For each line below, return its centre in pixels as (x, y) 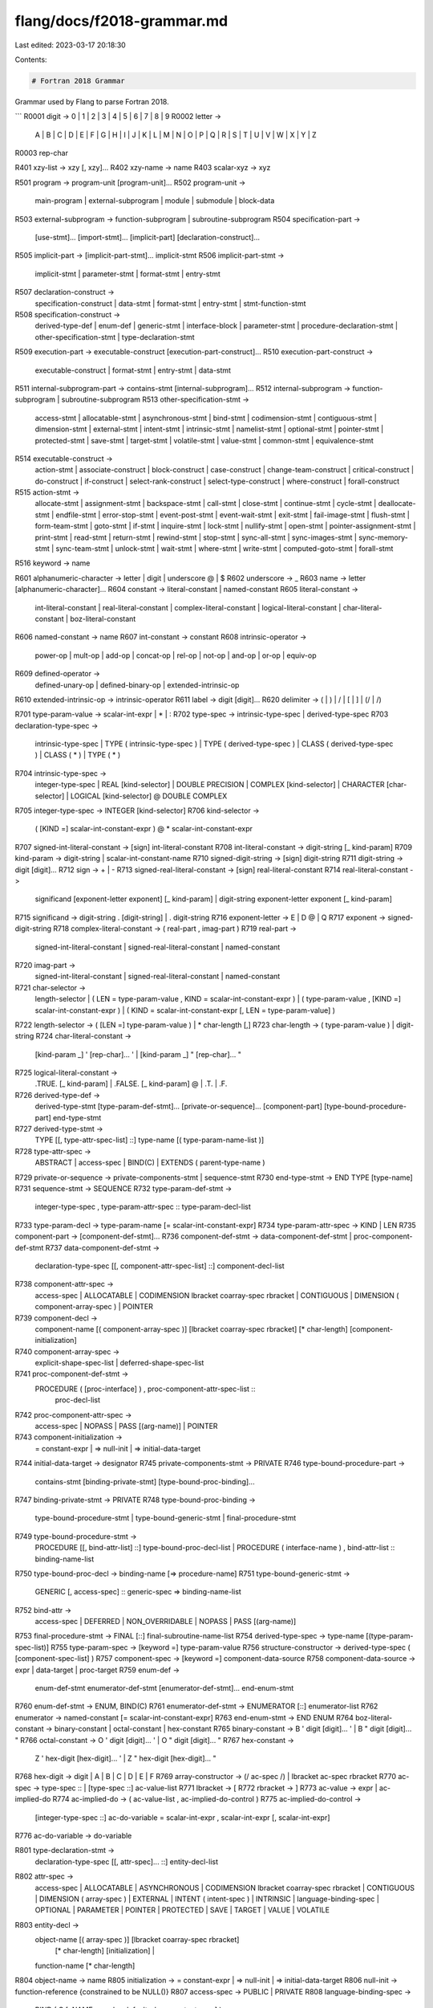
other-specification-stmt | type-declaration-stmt (115, 337)
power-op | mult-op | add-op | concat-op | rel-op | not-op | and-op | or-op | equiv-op (176, 655)
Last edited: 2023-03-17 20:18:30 (70, 45)
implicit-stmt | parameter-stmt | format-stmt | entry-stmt (127, 274)
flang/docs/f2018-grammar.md (121, 21)
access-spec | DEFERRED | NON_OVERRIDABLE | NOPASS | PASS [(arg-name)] (166, 1622)
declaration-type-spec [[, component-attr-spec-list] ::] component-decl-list (160, 1266)
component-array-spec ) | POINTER (94, 1307)
